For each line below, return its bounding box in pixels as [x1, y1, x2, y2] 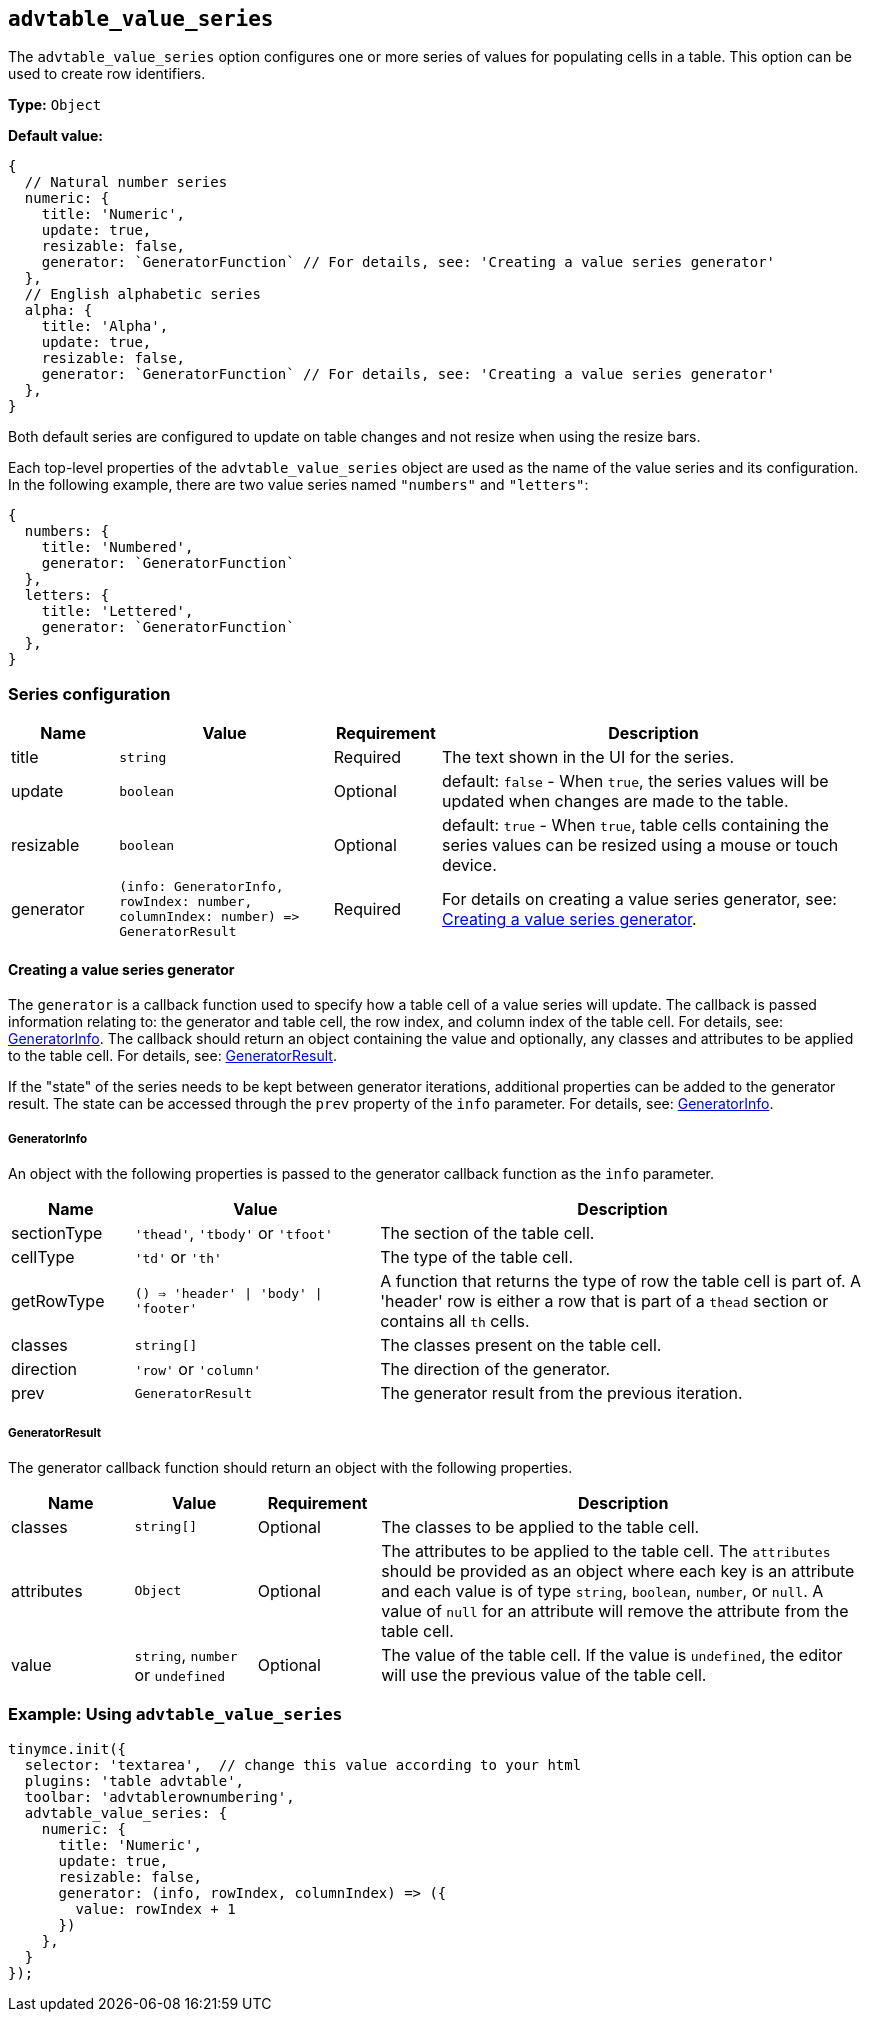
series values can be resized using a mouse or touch [442, 835, 839, 856]
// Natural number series [24, 174, 228, 191]
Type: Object [8, 96, 102, 114]
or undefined [134, 1664, 225, 1685]
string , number [134, 1644, 238, 1665]
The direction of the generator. [380, 1359, 611, 1380]
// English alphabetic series [24, 286, 261, 303]
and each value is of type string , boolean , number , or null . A [381, 1580, 824, 1601]
